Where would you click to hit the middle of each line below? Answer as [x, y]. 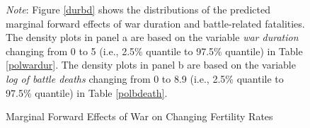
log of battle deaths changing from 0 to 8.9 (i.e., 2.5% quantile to [145, 78]
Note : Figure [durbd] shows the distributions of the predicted [138, 9]
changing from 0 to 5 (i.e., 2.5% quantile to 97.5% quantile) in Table [154, 51]
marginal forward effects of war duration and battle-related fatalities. [155, 23]
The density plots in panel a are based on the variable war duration [152, 37]
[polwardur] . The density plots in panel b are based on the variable [151, 65]
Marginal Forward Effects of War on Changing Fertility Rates [139, 116]
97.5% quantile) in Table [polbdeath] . [87, 92]
